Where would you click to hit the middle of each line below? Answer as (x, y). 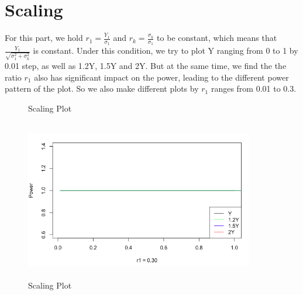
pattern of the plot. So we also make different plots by (102, 88)
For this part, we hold (44, 38)
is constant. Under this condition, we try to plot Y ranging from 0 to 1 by (166, 51)
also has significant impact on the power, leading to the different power (161, 77)
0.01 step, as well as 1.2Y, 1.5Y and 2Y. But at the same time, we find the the (146, 66)
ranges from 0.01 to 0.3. (254, 88)
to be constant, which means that (217, 38)
